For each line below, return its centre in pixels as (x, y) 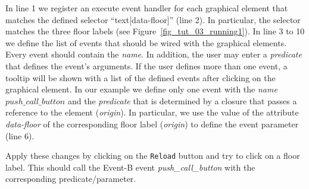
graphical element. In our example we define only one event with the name (141, 89)
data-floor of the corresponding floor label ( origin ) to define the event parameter (152, 124)
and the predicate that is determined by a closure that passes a (182, 100)
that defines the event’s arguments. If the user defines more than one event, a (146, 65)
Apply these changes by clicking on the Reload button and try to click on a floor (153, 156)
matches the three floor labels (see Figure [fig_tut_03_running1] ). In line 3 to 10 (155, 31)
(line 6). (20, 135)
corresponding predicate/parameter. (71, 179)
